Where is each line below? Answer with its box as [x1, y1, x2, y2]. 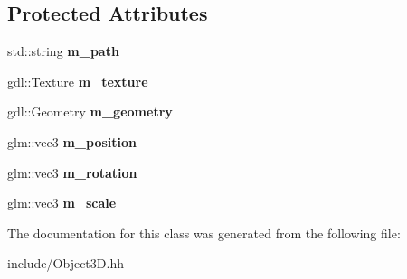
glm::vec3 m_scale [7, 193, 117, 212]
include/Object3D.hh [7, 254, 124, 273]
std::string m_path [7, 42, 119, 60]
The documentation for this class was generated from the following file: [7, 223, 401, 242]
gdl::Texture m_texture [7, 71, 148, 90]
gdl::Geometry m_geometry [7, 102, 173, 121]
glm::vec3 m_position [7, 132, 137, 151]
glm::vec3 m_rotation [7, 163, 137, 181]
